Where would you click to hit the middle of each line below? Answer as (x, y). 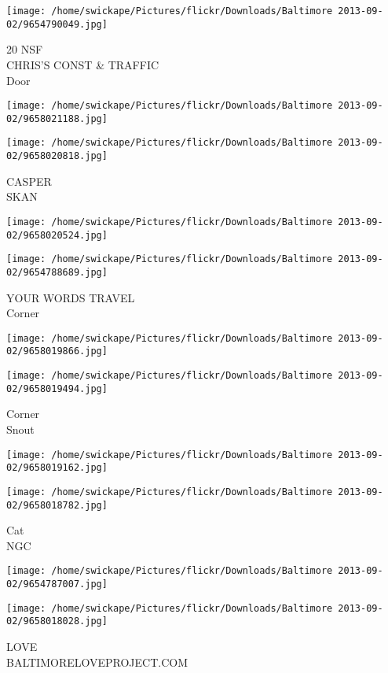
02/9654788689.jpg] (57, 272)
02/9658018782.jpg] (57, 505)
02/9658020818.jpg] (57, 156)
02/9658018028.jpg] (57, 621)
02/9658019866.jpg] (57, 351)
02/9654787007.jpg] (57, 584)
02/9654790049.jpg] (57, 24)
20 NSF (25, 49)
